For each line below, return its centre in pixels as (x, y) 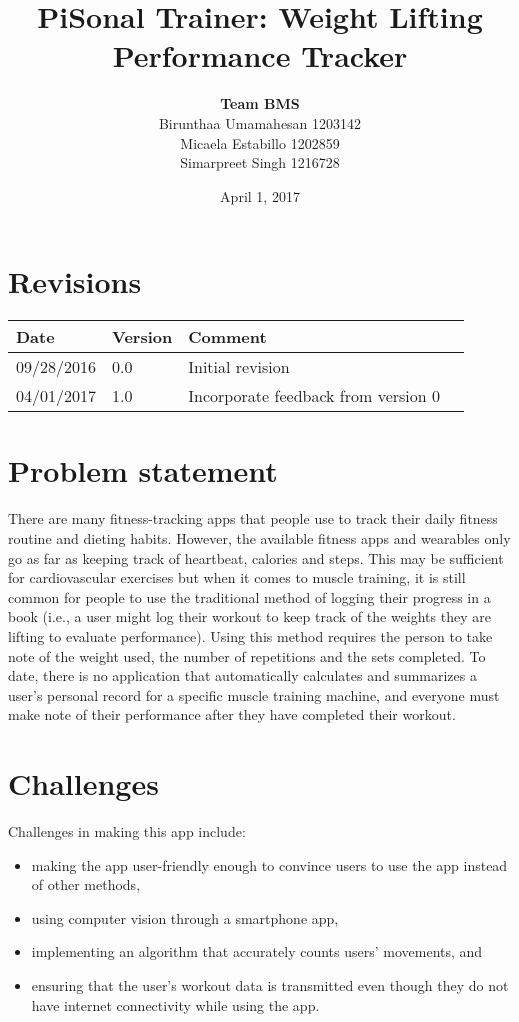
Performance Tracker (260, 55)
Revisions (75, 281)
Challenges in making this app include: (127, 831)
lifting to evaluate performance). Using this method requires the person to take (250, 635)
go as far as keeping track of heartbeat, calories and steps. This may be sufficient (256, 557)
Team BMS (260, 103)
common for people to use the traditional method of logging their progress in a (249, 596)
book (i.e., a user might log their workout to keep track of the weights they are (249, 616)
